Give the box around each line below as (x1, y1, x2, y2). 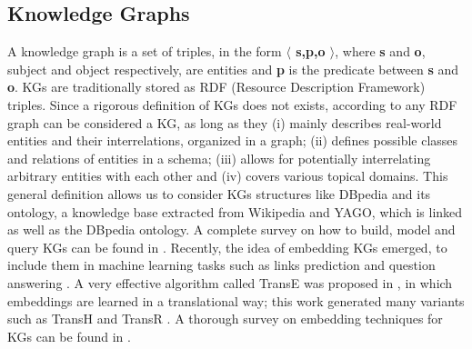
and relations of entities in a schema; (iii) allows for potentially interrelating (7, 148, 431, 167)
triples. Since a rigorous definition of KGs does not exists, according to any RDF (7, 95, 457, 114)
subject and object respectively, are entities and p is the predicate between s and (7, 59, 459, 78)
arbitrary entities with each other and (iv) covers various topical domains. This (7, 166, 448, 185)
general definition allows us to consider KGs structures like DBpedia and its (7, 184, 431, 203)
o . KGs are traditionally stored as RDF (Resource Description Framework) (7, 77, 426, 96)
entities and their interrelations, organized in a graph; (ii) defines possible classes (7, 131, 458, 150)
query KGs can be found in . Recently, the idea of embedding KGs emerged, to (7, 237, 447, 256)
